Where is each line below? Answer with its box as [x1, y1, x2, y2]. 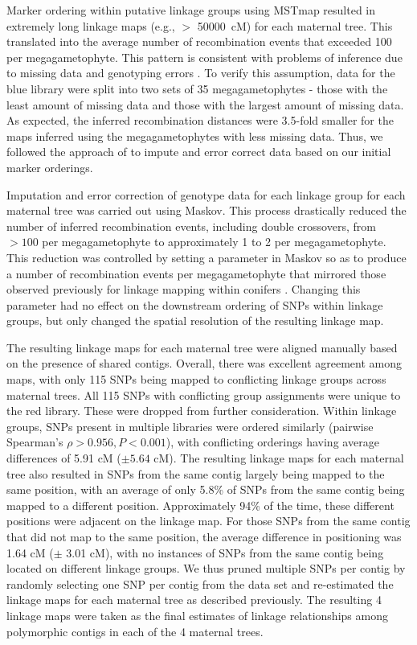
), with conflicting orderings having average [166, 433, 379, 450]
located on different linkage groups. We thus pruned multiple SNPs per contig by [6, 560, 406, 577]
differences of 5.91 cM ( [6, 450, 121, 466]
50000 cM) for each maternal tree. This [197, 17, 393, 34]
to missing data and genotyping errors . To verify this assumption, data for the [6, 64, 395, 81]
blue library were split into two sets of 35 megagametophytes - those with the [6, 80, 388, 97]
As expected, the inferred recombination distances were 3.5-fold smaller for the [6, 112, 394, 129]
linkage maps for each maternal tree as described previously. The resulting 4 [6, 591, 382, 608]
